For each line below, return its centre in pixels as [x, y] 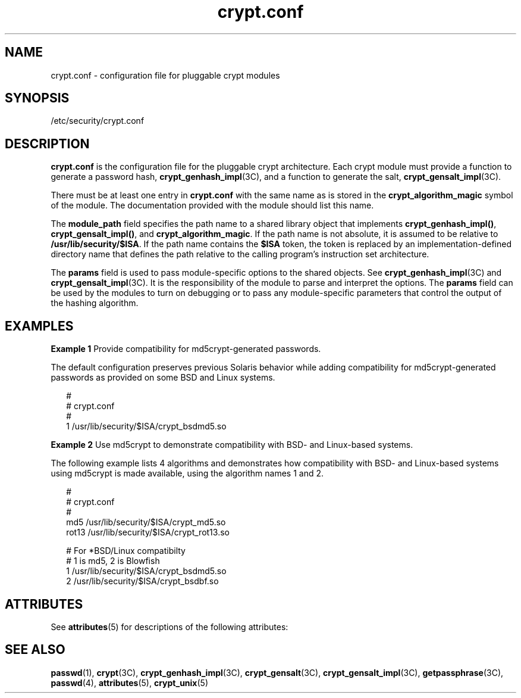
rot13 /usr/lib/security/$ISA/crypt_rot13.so [148, 532]
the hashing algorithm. [95, 303]
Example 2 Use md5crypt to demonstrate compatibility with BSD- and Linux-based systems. [232, 445]
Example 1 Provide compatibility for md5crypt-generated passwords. [186, 349]
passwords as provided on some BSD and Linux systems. [163, 378]
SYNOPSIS [37, 98]
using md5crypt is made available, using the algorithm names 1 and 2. [187, 473]
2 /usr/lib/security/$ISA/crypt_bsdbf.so [142, 581]
